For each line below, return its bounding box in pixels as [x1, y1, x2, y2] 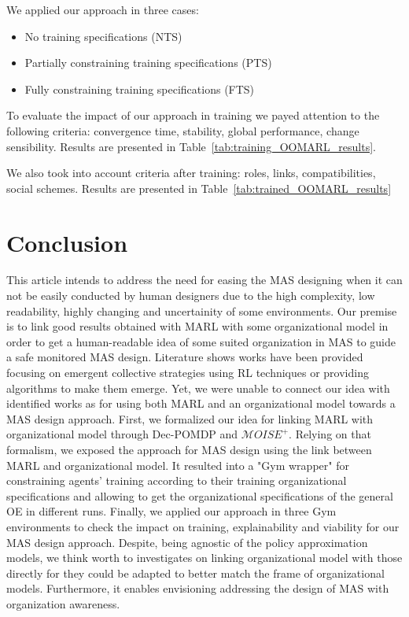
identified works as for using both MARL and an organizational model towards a [6, 395, 396, 412]
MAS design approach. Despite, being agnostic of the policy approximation [6, 534, 368, 550]
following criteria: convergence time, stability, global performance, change [6, 122, 359, 139]
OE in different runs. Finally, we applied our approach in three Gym [6, 503, 337, 519]
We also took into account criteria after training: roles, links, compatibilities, [6, 164, 376, 181]
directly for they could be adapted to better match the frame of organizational [6, 564, 385, 581]
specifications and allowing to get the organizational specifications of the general [6, 487, 393, 504]
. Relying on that [289, 426, 371, 442]
